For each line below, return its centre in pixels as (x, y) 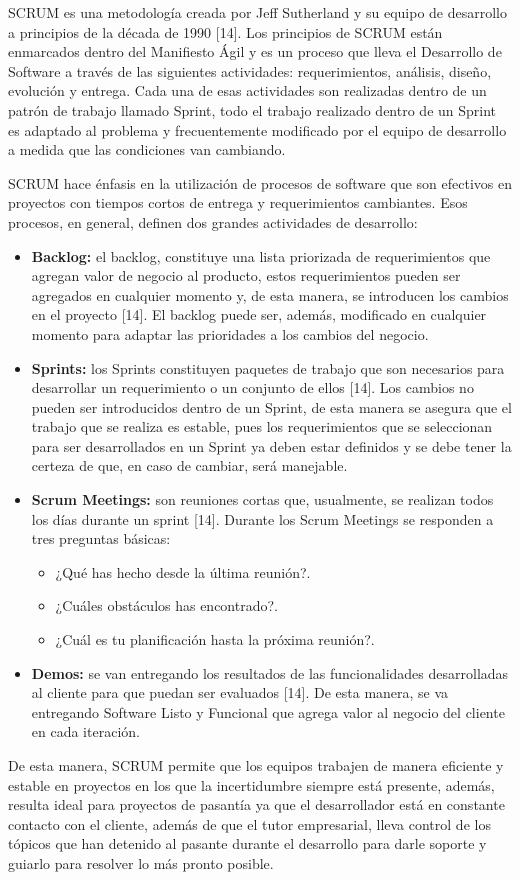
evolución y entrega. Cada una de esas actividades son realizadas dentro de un (247, 90)
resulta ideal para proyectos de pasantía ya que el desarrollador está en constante (256, 804)
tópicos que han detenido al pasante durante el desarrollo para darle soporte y (247, 843)
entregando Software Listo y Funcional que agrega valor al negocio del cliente (268, 711)
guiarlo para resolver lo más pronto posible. (141, 862)
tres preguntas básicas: (101, 538)
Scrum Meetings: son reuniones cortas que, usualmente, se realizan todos (262, 499)
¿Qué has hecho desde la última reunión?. (183, 571)
